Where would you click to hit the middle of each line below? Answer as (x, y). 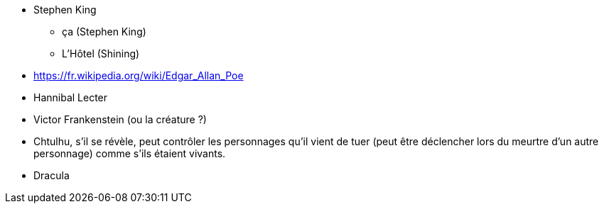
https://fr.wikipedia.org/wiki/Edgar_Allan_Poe (139, 75)
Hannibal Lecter (71, 97)
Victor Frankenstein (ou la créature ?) (120, 119)
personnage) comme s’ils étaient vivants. (130, 153)
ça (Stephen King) (104, 32)
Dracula (52, 175)
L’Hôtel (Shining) (101, 53)
